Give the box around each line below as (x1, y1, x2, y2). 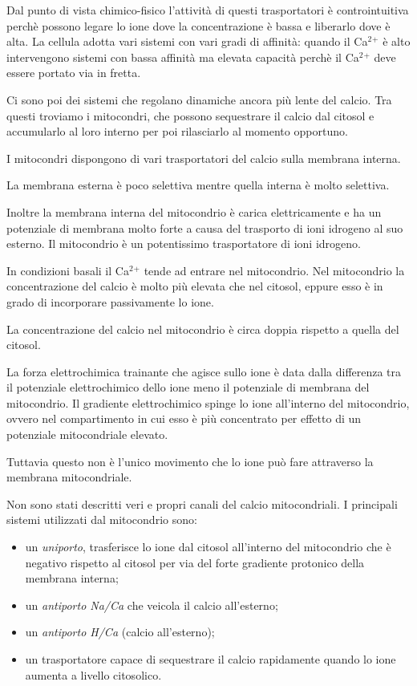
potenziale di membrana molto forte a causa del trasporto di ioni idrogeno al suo (6, 219, 403, 236)
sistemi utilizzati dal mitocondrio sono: (6, 511, 197, 528)
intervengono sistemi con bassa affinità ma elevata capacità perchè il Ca (6, 48, 359, 65)
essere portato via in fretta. (6, 64, 141, 81)
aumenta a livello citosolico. (25, 666, 162, 683)
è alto (383, 33, 411, 50)
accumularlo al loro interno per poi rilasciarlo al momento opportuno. (6, 123, 348, 140)
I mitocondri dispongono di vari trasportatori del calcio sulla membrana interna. (6, 149, 401, 166)
